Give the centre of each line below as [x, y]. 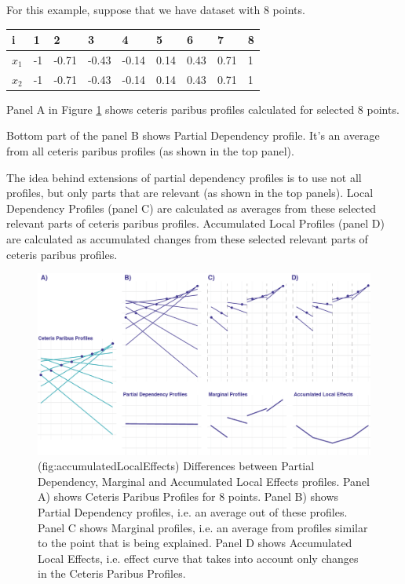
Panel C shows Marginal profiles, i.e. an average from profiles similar [203, 527]
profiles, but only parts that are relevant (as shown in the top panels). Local [190, 193]
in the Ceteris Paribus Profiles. [112, 573]
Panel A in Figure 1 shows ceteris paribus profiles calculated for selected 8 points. [203, 109]
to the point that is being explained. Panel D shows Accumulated [195, 543]
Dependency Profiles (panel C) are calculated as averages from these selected [192, 208]
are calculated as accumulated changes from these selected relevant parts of [187, 239]
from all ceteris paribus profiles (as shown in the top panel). [150, 151]
